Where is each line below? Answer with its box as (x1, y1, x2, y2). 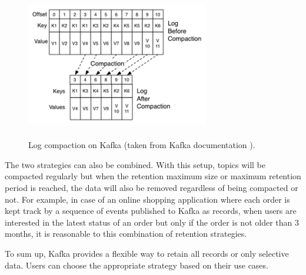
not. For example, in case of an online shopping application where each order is (5, 193, 290, 205)
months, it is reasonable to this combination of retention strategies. (5, 227, 247, 240)
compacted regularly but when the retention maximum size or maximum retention (5, 170, 301, 182)
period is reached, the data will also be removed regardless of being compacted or (5, 182, 298, 194)
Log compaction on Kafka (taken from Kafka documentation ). (28, 139, 255, 151)
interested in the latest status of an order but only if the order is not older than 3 (5, 216, 299, 228)
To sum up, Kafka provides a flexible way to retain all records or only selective (5, 247, 289, 259)
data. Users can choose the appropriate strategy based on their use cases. (5, 259, 268, 271)
